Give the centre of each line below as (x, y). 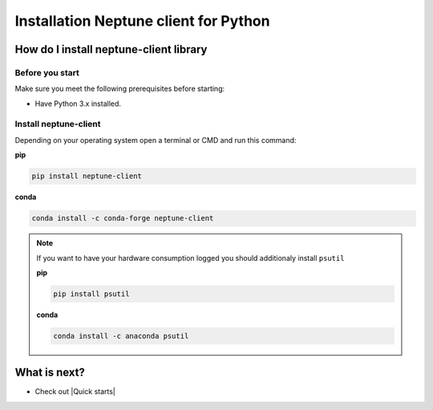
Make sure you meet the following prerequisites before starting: (119, 89)
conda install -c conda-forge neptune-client (123, 218)
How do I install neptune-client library (111, 49)
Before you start (47, 72)
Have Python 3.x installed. (78, 104)
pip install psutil (91, 294)
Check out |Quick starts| (75, 392)
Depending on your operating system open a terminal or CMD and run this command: (156, 140)
